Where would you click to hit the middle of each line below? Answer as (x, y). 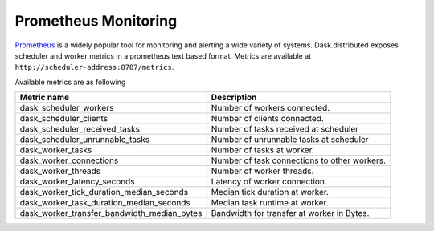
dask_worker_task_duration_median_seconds (105, 203)
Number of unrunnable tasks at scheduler (290, 140)
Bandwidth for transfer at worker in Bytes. (290, 213)
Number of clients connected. (268, 119)
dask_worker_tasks (56, 150)
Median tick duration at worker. (270, 192)
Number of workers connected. (270, 108)
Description (234, 98)
